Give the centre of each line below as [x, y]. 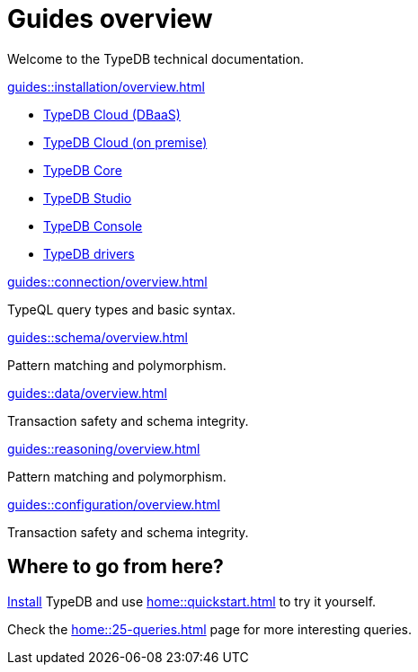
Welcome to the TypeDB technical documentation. [156, 58]
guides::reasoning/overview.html [104, 448]
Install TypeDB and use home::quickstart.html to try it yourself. [192, 601]
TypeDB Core [83, 170]
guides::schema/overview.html [98, 337]
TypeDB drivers [89, 253]
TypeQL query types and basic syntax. [122, 309]
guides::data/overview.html [87, 393]
